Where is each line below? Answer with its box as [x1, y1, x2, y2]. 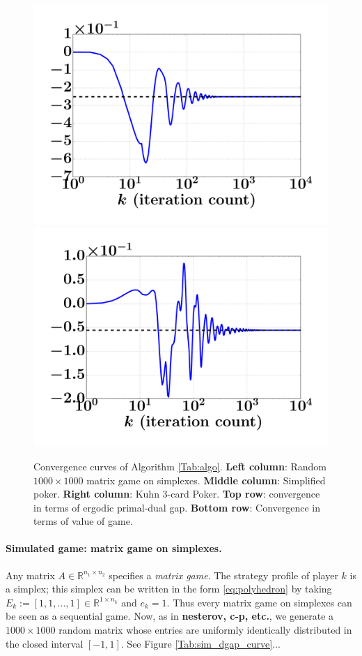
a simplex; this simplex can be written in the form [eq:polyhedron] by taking [6, 581, 332, 596]
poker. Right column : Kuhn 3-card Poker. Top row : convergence [33, 486, 320, 501]
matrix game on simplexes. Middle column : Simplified [86, 472, 326, 487]
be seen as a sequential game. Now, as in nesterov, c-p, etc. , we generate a [6, 609, 334, 623]
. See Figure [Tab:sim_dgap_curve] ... [120, 636, 281, 650]
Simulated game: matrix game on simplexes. [6, 541, 222, 556]
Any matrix [6, 567, 55, 582]
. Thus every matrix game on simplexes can [166, 595, 352, 609]
